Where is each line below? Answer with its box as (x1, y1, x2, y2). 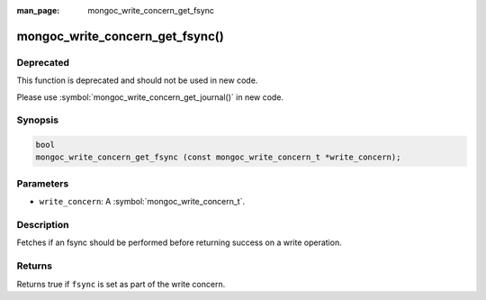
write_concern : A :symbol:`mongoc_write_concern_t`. (39, 196, 246, 207)
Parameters (16, 177, 69, 189)
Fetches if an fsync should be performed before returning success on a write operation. (16, 237, 342, 248)
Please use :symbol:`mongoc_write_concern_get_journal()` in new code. (16, 91, 283, 103)
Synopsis (16, 114, 58, 126)
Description (16, 218, 69, 231)
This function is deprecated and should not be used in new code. (16, 75, 258, 86)
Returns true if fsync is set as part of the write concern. (16, 278, 226, 289)
